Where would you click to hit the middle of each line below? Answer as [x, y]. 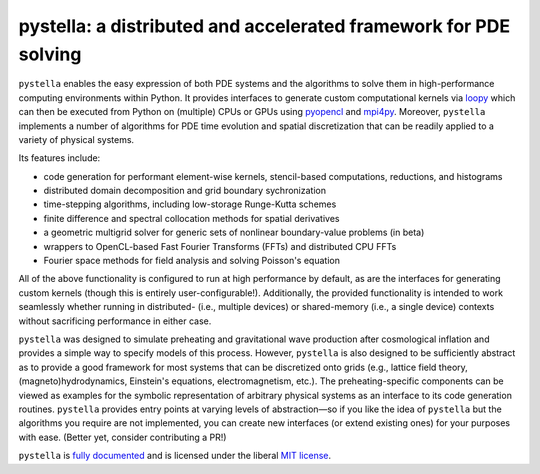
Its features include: [59, 158]
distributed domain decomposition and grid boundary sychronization [185, 191]
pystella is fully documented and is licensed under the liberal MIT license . [175, 456]
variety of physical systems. [76, 139]
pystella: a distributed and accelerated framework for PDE [264, 26]
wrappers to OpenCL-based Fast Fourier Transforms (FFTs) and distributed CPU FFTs [220, 246]
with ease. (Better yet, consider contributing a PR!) [122, 437]
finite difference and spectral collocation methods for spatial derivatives [191, 218]
